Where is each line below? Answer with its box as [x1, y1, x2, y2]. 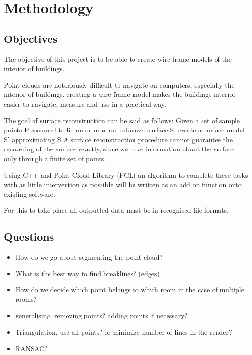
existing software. [4, 188, 55, 199]
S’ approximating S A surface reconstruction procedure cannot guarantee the [4, 134, 233, 144]
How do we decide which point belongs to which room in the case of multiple [15, 284, 244, 295]
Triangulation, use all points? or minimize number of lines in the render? [15, 327, 232, 337]
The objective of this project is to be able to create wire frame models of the [4, 54, 232, 64]
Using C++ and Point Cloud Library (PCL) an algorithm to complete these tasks [4, 169, 248, 180]
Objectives [4, 31, 58, 46]
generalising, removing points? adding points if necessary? [15, 310, 188, 320]
